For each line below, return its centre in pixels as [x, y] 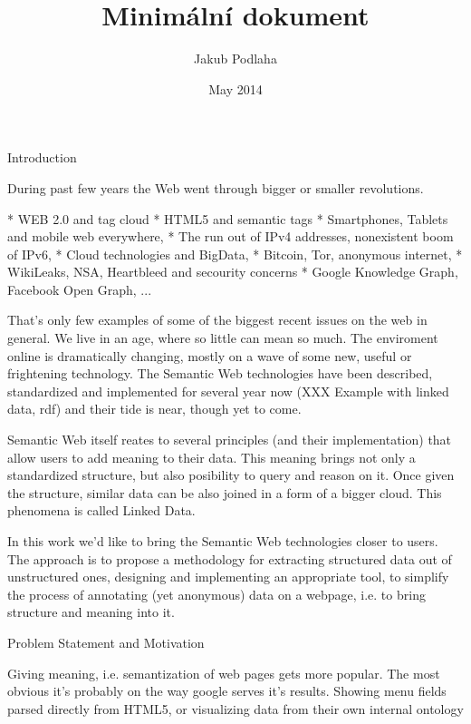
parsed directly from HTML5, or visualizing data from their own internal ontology [235, 708]
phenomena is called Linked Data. [101, 510]
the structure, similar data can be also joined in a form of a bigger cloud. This [225, 492]
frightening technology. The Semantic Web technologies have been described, [220, 373]
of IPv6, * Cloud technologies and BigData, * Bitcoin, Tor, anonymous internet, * [235, 254]
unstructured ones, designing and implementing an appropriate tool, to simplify [228, 577]
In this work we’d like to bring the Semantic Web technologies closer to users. [223, 541]
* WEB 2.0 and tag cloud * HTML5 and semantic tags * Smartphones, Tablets [228, 218]
